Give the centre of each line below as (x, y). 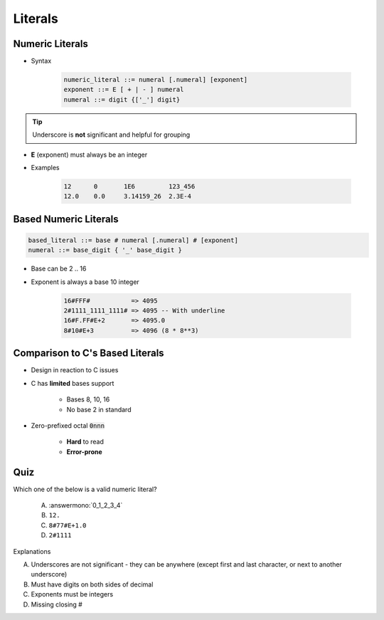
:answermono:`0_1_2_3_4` (86, 505)
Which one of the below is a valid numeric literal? (85, 489)
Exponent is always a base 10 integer (85, 282)
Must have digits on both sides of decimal (92, 584)
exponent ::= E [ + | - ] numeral (124, 90)
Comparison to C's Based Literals (89, 353)
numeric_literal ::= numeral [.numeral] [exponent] (156, 80)
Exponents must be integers (72, 594)
